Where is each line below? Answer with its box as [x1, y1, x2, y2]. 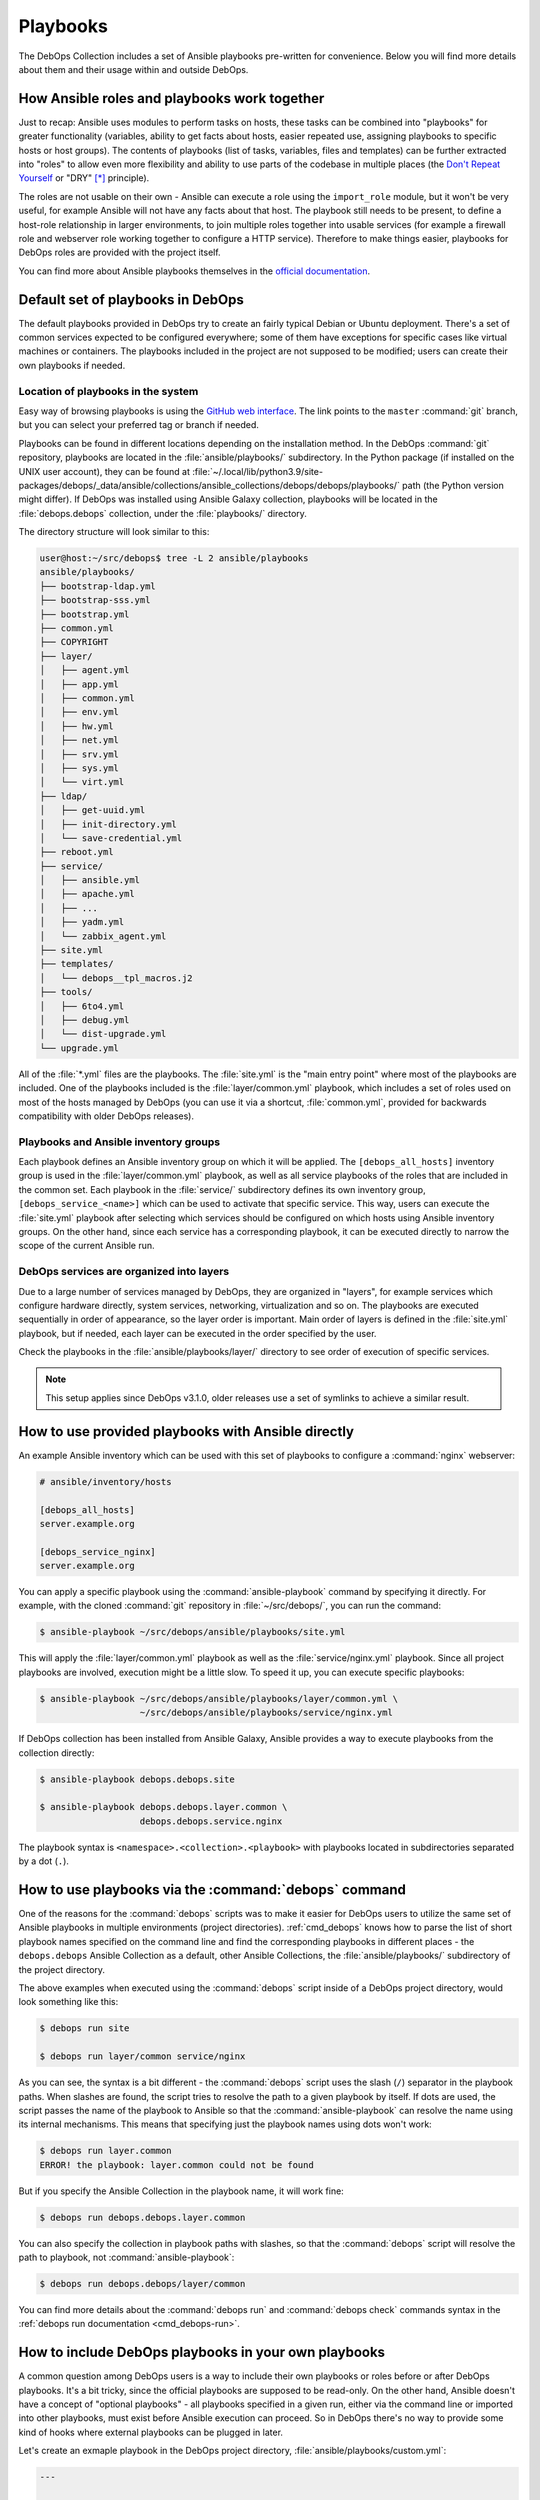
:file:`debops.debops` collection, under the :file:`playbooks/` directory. [18, 507, 307, 519]
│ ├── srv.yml [39, 748, 120, 760]
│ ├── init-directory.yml [39, 818, 177, 830]
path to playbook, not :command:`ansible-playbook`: [18, 2251, 235, 2264]
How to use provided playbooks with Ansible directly [18, 1423, 355, 1440]
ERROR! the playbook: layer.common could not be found [39, 2159, 314, 2170]
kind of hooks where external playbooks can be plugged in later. [18, 2426, 284, 2438]
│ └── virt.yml [39, 776, 125, 788]
